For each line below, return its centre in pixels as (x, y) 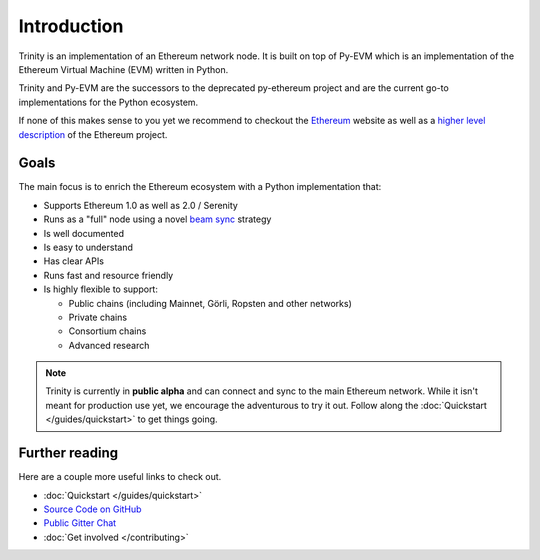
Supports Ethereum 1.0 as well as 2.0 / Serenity (141, 205)
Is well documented (84, 233)
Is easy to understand (88, 247)
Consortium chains (107, 331)
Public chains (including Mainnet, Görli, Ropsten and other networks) (210, 303)
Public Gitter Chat (80, 523)
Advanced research (109, 345)
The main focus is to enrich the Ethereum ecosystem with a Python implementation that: (200, 187)
